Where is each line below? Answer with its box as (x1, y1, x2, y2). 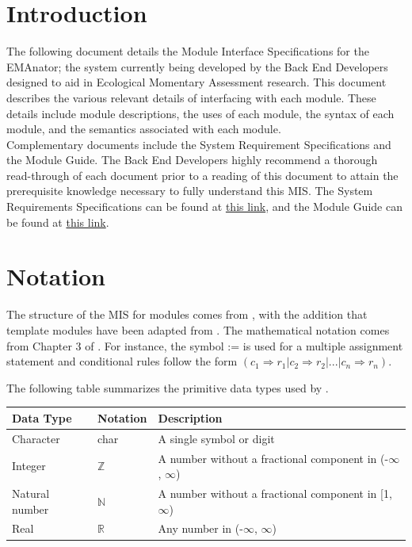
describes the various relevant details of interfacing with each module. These (6, 89, 376, 105)
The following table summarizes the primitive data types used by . (6, 379, 329, 396)
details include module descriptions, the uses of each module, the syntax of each (6, 105, 395, 121)
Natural (12, 484, 50, 501)
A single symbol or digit (158, 430, 275, 446)
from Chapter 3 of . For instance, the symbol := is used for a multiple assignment (6, 337, 403, 354)
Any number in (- (158, 520, 243, 537)
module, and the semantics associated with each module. (6, 120, 281, 137)
